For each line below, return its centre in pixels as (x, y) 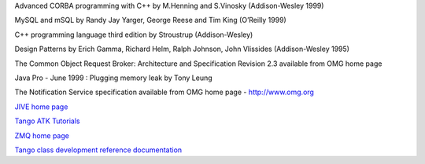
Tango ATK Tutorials (47, 121)
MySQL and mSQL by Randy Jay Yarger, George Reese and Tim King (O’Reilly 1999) (150, 20)
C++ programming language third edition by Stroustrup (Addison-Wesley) (134, 35)
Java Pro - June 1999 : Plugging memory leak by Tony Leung (113, 78)
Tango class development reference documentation (98, 150)
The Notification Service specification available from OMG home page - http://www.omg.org (164, 92)
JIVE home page (41, 107)
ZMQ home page (42, 135)
